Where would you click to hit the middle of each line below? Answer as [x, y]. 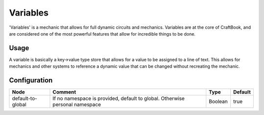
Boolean [218, 101]
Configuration [31, 80]
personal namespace [77, 105]
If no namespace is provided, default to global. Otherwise [119, 98]
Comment [64, 92]
